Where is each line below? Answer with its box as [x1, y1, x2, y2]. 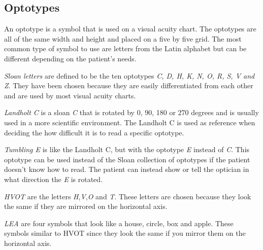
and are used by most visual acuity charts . [4, 90, 136, 100]
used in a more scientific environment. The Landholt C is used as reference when [4, 117, 255, 127]
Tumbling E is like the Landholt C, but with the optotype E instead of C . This [4, 144, 250, 155]
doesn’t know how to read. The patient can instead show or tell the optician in [4, 164, 249, 174]
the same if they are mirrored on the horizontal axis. [4, 201, 168, 211]
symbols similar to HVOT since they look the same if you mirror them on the [4, 228, 246, 238]
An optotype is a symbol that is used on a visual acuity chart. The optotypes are [4, 23, 256, 34]
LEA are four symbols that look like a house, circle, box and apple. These [4, 218, 234, 228]
